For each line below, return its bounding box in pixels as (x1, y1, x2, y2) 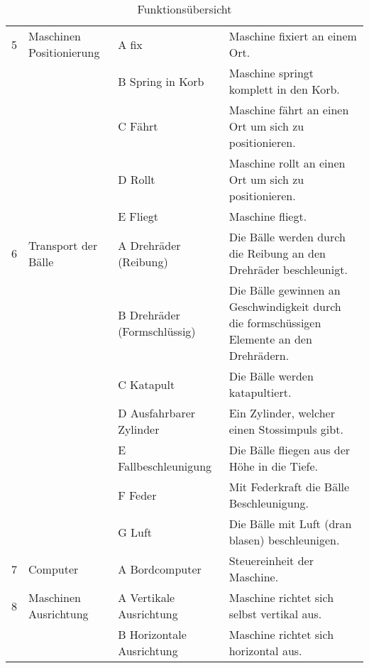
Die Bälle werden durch (228, 229, 346, 245)
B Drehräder (118, 306, 180, 323)
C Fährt (118, 118, 158, 134)
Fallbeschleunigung (118, 458, 212, 474)
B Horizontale (118, 626, 187, 642)
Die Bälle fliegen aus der (228, 442, 351, 458)
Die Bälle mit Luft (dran (228, 515, 352, 532)
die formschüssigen (228, 314, 321, 331)
